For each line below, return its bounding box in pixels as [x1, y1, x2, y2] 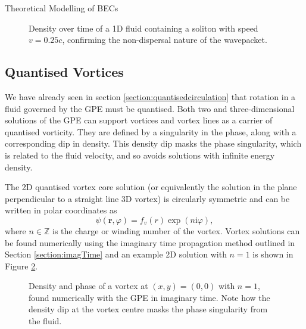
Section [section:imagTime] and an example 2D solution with [5, 248, 227, 260]
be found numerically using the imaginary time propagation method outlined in [5, 236, 295, 249]
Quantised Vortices [5, 63, 124, 81]
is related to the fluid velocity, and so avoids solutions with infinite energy [5, 148, 275, 161]
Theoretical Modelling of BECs [5, 2, 118, 14]
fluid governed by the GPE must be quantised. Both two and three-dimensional [5, 102, 295, 114]
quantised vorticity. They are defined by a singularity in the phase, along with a [5, 125, 296, 138]
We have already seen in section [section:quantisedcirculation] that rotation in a [5, 90, 296, 103]
